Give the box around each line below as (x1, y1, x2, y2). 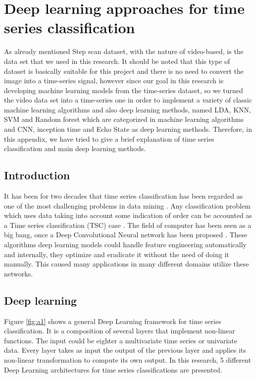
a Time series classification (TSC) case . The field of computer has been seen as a (4, 219, 252, 230)
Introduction (4, 167, 70, 183)
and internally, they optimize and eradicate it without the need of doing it (4, 249, 229, 259)
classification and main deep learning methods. (4, 143, 146, 154)
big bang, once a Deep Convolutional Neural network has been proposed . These (4, 229, 248, 240)
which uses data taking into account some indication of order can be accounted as (4, 210, 252, 220)
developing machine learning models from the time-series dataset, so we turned (4, 85, 243, 95)
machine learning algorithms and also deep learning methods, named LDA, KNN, (4, 104, 251, 114)
